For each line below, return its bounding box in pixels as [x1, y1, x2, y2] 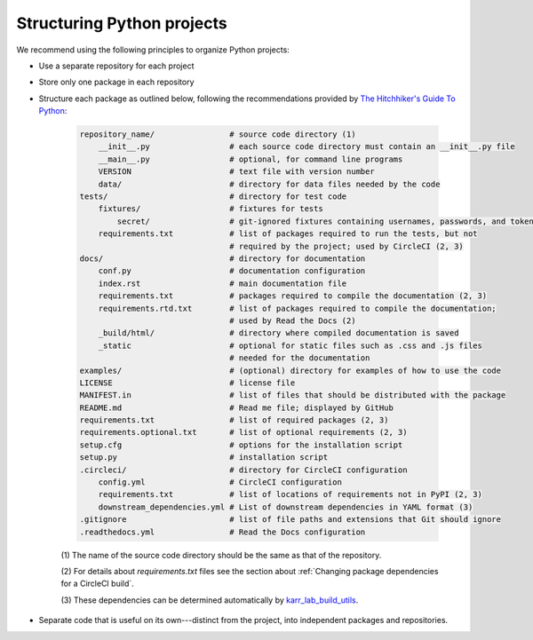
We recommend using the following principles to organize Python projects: [16, 44, 290, 55]
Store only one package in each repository [38, 76, 195, 88]
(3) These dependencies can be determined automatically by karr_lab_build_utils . [60, 595, 359, 605]
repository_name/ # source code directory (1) [79, 130, 356, 139]
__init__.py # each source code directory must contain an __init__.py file [98, 142, 515, 152]
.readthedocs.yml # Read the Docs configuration [79, 526, 366, 537]
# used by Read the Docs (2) [229, 315, 356, 326]
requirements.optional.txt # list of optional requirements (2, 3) [79, 427, 408, 438]
